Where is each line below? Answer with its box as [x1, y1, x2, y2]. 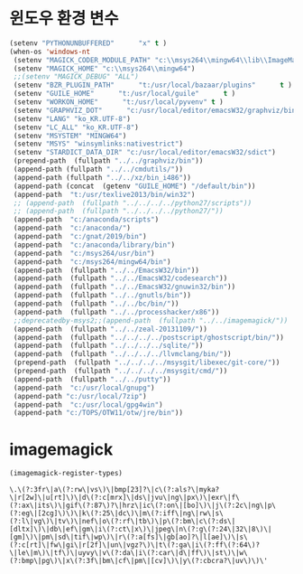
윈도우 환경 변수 [9, 8, 119, 29]
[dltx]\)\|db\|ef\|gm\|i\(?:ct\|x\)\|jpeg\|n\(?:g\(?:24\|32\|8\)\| [9, 525, 272, 534]
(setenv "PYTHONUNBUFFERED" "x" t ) [9, 38, 168, 48]
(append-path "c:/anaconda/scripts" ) [13, 215, 160, 224]
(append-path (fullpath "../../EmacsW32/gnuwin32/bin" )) [13, 282, 236, 292]
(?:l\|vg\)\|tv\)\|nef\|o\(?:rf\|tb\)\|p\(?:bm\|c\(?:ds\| [9, 517, 236, 526]
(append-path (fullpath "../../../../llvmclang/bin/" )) [13, 350, 232, 359]
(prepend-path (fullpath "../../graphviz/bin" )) [13, 156, 204, 165]
